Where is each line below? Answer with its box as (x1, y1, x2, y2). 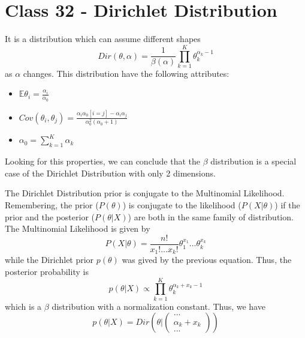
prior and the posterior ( (5, 210, 95, 223)
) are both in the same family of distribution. (128, 210, 294, 223)
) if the (274, 199, 300, 211)
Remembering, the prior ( (5, 199, 99, 211)
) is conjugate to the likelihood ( (122, 199, 241, 211)
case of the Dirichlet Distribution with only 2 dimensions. (5, 166, 216, 179)
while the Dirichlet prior (5, 253, 94, 266)
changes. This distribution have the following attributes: (23, 67, 229, 79)
